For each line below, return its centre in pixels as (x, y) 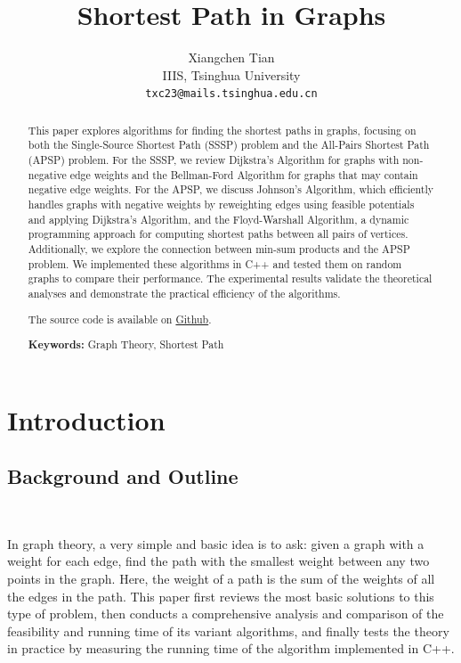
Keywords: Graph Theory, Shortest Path (126, 345)
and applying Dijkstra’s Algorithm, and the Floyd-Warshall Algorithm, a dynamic (218, 219)
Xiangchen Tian (231, 57)
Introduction (86, 419)
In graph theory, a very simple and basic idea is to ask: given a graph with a (216, 543)
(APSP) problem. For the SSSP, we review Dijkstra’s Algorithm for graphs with (214, 160)
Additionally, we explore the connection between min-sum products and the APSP (219, 249)
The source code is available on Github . (120, 319)
